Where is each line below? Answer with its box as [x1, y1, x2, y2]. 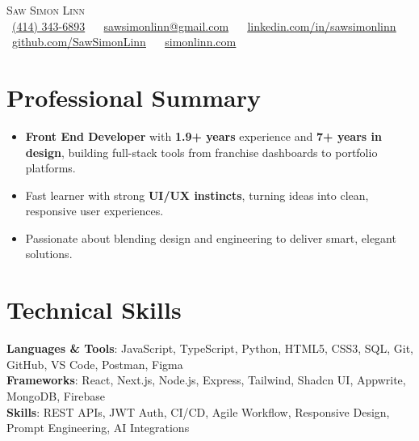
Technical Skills [6, 293, 182, 326]
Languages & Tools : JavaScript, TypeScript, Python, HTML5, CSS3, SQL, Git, [6, 340, 414, 357]
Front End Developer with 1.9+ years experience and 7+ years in [25, 127, 382, 144]
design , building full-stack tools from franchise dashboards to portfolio [25, 143, 378, 160]
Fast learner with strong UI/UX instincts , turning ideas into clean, [25, 186, 369, 203]
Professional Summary [6, 80, 261, 113]
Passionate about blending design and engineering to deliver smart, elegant [25, 229, 396, 246]
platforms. [25, 159, 76, 176]
